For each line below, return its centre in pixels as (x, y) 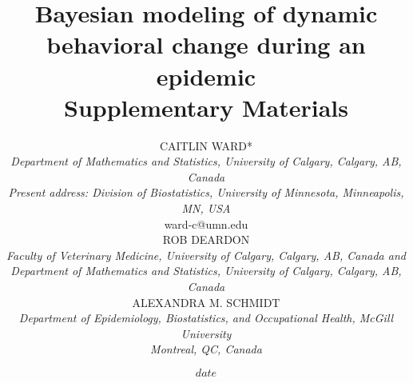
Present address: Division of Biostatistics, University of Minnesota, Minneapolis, (206, 192)
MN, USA (206, 208)
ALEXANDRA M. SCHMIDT (206, 302)
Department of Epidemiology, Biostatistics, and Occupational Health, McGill (206, 318)
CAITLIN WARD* (206, 145)
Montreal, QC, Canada (206, 349)
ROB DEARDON (206, 239)
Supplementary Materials (206, 107)
